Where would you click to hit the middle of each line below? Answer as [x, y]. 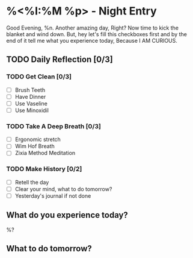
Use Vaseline [31, 103]
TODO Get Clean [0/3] [39, 77]
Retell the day [32, 182]
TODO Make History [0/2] [44, 169]
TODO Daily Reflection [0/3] [60, 59]
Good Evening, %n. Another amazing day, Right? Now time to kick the [93, 28]
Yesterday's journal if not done [53, 196]
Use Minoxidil [32, 110]
